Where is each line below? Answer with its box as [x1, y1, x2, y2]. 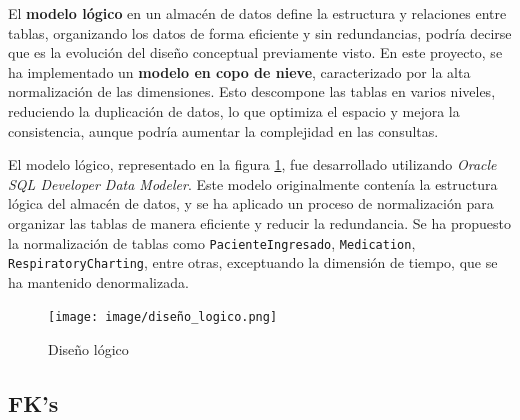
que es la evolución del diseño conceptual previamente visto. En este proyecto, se [8, 42, 503, 63]
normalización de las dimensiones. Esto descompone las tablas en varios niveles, [8, 81, 496, 102]
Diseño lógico [48, 339, 129, 360]
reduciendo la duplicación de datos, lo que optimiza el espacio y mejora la [8, 100, 460, 121]
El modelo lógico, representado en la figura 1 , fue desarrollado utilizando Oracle [8, 154, 497, 175]
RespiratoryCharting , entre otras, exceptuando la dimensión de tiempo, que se [8, 252, 498, 273]
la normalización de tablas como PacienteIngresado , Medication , [8, 232, 416, 253]
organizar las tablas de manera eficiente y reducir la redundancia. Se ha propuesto [8, 212, 511, 233]
